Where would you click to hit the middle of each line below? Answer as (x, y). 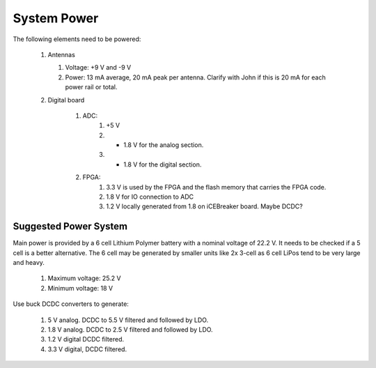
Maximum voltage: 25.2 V (84, 278)
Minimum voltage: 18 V (80, 288)
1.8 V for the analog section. (164, 145)
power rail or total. (91, 87)
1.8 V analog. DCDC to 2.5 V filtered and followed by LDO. (130, 330)
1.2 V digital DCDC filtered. (86, 339)
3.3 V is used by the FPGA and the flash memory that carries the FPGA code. (216, 187)
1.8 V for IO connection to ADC (150, 197)
